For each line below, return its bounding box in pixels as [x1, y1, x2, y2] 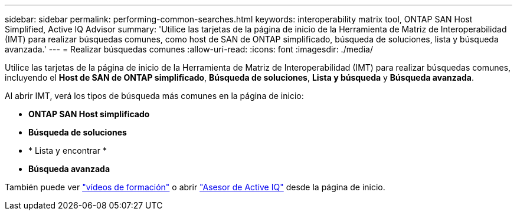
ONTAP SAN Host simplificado [28, 109, 150, 119]
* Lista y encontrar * [28, 145, 107, 156]
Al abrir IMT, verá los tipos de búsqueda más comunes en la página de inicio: [5, 91, 304, 101]
